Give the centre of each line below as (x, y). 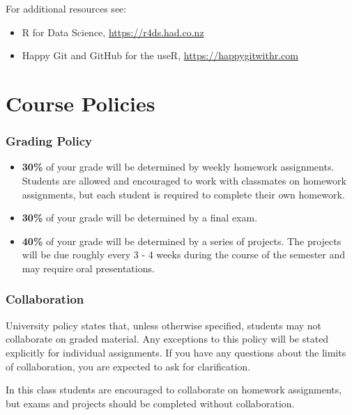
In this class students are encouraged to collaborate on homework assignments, (174, 390)
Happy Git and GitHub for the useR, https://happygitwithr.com (160, 55)
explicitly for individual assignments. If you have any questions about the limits (176, 352)
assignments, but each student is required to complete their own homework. (183, 194)
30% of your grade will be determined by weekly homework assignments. (178, 167)
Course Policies (81, 103)
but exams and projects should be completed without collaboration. (150, 403)
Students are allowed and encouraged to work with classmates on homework (184, 180)
